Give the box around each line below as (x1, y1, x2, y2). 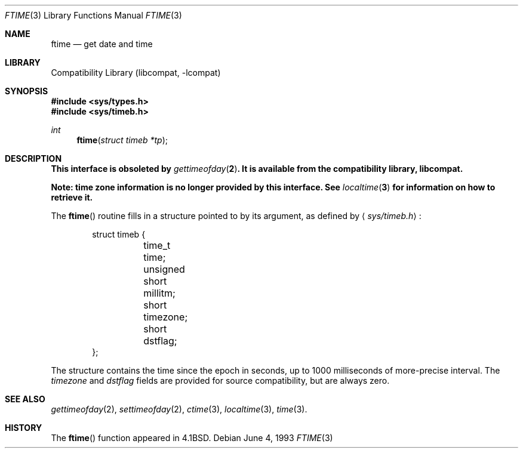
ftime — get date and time (51, 39, 153, 49)
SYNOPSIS (5, 86, 48, 96)
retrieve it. (51, 192, 93, 202)
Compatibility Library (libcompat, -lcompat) (51, 67, 221, 78)
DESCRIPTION (5, 153, 62, 164)
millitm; (143, 287, 176, 299)
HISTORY (5, 423, 42, 433)
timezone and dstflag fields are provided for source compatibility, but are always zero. (51, 375, 390, 386)
